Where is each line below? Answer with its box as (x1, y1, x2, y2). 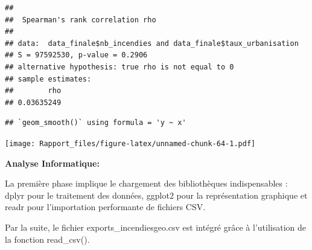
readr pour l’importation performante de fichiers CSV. (5, 200, 206, 213)
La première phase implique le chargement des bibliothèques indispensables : (5, 177, 288, 190)
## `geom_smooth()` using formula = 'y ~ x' (5, 118, 186, 127)
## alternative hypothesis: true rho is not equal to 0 (5, 62, 234, 71)
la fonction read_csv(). (5, 232, 90, 245)
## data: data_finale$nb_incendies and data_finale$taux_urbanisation (5, 39, 299, 48)
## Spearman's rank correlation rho (5, 15, 156, 24)
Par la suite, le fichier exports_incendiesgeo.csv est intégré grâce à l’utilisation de (5, 220, 306, 233)
